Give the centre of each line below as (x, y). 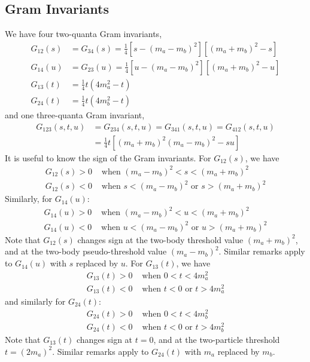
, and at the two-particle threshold (217, 340)
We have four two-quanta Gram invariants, (83, 34)
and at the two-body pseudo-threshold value (86, 251)
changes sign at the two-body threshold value (160, 239)
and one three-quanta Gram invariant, (75, 114)
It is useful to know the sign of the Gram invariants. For (108, 157)
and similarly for (35, 301)
